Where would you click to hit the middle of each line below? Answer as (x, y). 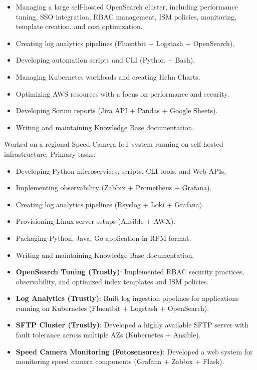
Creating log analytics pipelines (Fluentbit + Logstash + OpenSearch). (125, 43)
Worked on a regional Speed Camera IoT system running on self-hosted (114, 144)
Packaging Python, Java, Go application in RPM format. (103, 238)
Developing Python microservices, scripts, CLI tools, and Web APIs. (121, 170)
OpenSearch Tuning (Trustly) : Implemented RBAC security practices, (130, 272)
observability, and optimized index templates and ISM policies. (112, 281)
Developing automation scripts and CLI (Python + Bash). (105, 60)
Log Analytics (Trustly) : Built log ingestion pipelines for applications (127, 298)
